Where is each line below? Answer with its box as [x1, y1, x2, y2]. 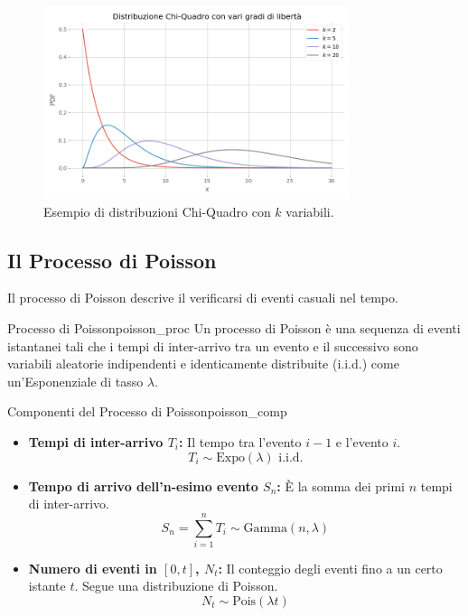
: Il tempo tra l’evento [178, 432, 302, 451]
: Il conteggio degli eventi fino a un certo [218, 558, 443, 577]
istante [28, 576, 66, 595]
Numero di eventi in [28, 558, 157, 577]
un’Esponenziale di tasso [7, 371, 144, 390]
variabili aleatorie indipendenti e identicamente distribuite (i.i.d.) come [7, 354, 399, 373]
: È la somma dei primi [276, 476, 405, 495]
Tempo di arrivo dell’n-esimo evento [28, 476, 258, 495]
